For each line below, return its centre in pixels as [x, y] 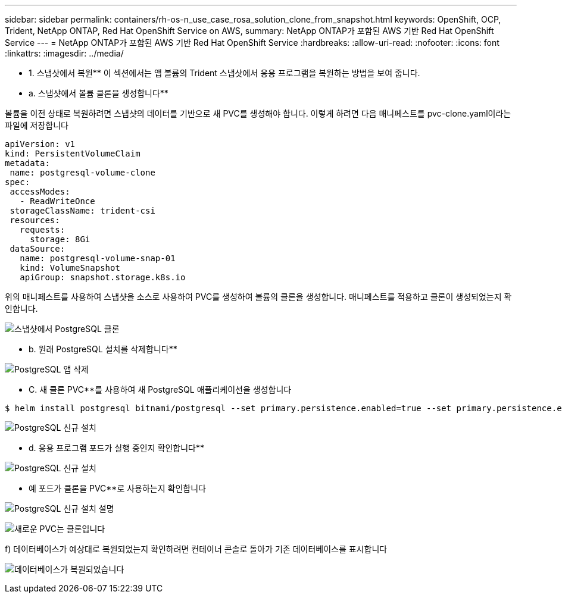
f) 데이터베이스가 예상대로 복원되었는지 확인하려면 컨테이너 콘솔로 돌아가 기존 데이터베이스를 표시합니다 [196, 549]
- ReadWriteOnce [57, 201]
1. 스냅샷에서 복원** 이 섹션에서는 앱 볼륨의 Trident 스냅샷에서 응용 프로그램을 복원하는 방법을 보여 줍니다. [224, 73]
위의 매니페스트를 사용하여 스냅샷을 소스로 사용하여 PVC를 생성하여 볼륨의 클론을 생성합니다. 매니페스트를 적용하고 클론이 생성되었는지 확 [258, 297]
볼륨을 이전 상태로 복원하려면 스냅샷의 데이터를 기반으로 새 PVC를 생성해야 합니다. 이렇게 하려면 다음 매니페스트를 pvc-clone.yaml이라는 [258, 113]
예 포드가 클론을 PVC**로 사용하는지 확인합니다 [117, 488]
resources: [35, 220]
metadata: [27, 163]
